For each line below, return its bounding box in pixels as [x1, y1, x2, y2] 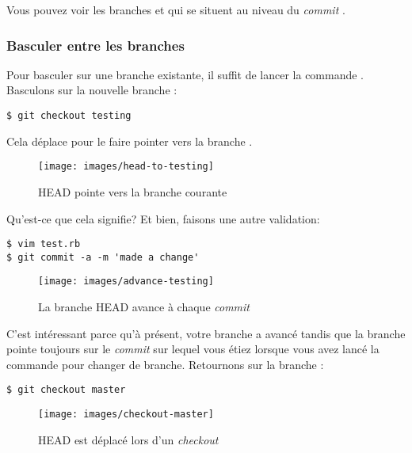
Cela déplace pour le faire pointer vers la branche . [6, 132, 253, 149]
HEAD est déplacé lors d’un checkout [38, 431, 219, 447]
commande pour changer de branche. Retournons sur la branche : [6, 356, 324, 372]
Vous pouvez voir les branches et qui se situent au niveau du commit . [6, 2, 345, 17]
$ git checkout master [6, 384, 126, 396]
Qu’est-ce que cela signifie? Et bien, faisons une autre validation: [6, 210, 320, 226]
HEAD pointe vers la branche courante [38, 183, 227, 200]
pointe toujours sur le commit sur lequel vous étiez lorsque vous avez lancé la [6, 341, 380, 357]
